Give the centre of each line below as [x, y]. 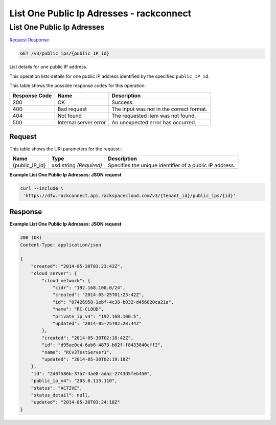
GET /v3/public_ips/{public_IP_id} [65, 53]
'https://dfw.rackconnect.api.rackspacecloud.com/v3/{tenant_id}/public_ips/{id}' [130, 195]
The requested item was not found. [154, 116]
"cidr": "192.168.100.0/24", [89, 288]
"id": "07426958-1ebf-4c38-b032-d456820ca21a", [113, 302]
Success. [123, 102]
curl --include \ [42, 188]
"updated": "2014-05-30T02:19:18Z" [86, 359]
